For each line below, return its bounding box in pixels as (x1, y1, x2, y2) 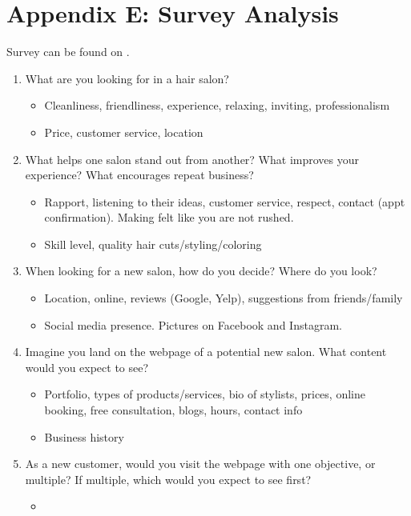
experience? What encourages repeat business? (25, 166, 254, 183)
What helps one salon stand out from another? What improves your (25, 150, 360, 167)
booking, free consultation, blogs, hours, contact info (44, 402, 303, 418)
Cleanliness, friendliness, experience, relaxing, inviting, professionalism (44, 97, 390, 114)
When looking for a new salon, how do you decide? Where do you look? (25, 262, 377, 279)
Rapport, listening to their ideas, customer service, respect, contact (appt (44, 193, 405, 210)
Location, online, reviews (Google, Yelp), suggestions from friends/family (44, 290, 403, 306)
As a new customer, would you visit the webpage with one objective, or (25, 455, 376, 472)
